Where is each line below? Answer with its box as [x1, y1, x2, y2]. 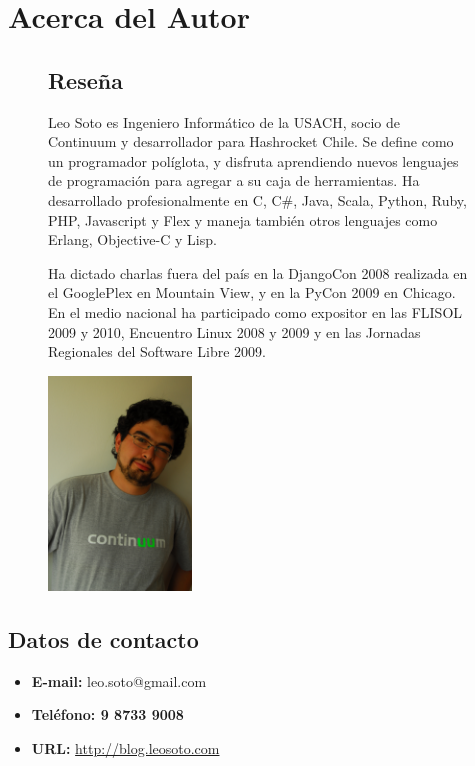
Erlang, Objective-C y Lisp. [48, 229, 217, 250]
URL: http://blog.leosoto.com [31, 737, 220, 758]
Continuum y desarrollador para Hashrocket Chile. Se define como [48, 131, 454, 152]
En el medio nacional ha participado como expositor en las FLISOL [48, 301, 463, 322]
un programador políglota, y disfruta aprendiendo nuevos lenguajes [48, 150, 459, 171]
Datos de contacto [8, 623, 199, 654]
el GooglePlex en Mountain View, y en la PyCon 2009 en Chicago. [48, 282, 456, 303]
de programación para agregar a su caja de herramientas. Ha [48, 170, 420, 191]
